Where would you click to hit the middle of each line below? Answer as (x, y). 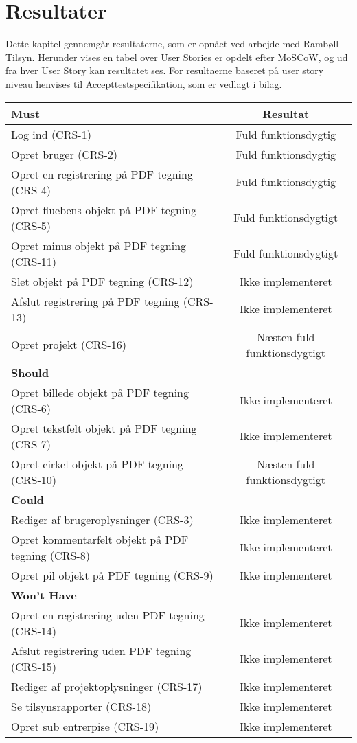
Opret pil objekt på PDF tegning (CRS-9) (112, 575)
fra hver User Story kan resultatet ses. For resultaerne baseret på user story (165, 70)
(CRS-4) (31, 190)
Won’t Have (44, 595)
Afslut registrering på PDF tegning (95, 301)
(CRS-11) (34, 261)
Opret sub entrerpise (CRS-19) (85, 726)
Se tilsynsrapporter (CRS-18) (81, 706)
